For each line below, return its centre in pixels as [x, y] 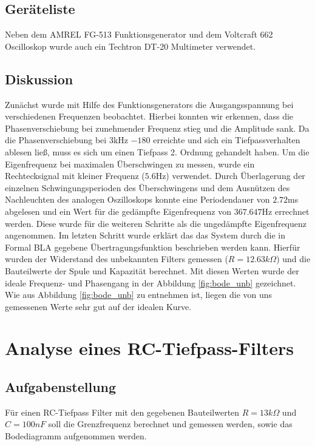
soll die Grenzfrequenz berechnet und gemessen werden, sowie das [170, 424]
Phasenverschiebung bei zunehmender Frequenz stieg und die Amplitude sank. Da [157, 128]
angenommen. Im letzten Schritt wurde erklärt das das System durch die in [145, 235]
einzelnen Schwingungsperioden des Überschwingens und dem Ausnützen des [147, 187]
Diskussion [39, 79]
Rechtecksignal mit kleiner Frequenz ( [75, 176]
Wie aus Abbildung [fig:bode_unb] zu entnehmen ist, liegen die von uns [139, 295]
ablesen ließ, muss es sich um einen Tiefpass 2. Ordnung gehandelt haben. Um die [157, 151]
